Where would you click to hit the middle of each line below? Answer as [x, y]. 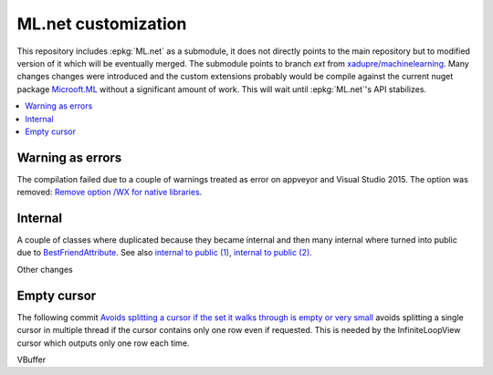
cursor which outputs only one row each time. [103, 343]
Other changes [45, 269]
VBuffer [31, 359]
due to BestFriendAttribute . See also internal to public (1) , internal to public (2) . [164, 253]
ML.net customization [102, 24]
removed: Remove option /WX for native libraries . [110, 193]
